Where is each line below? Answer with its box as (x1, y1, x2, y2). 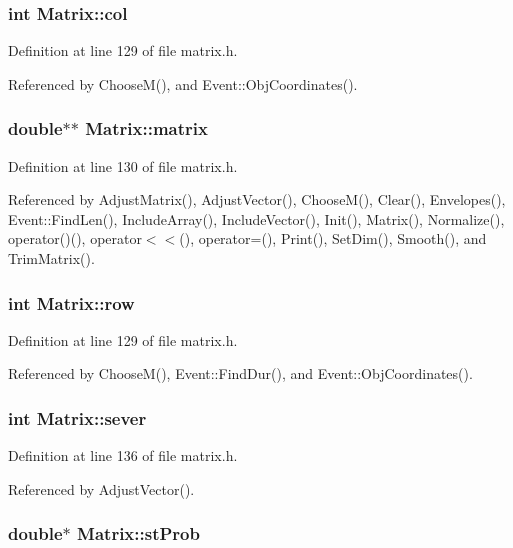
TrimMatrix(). (8, 248, 95, 268)
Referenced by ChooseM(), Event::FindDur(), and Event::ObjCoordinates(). (8, 363, 473, 384)
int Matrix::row (8, 290, 135, 315)
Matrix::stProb (77, 521, 200, 546)
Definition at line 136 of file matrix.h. (8, 445, 238, 466)
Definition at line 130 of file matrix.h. (8, 155, 238, 176)
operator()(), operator (8, 228, 142, 249)
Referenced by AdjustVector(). (8, 478, 195, 499)
